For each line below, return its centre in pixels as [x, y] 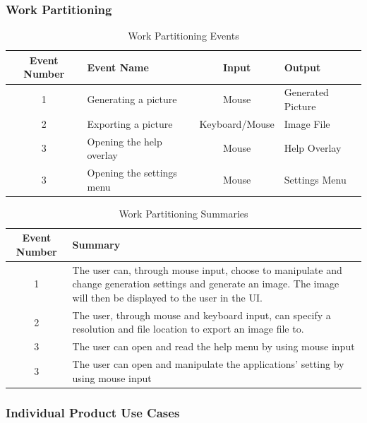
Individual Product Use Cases [93, 412]
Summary [96, 245]
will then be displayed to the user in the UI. [167, 297]
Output [302, 67]
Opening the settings [132, 172]
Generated [306, 92]
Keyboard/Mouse [237, 123]
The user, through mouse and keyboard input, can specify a [201, 315]
